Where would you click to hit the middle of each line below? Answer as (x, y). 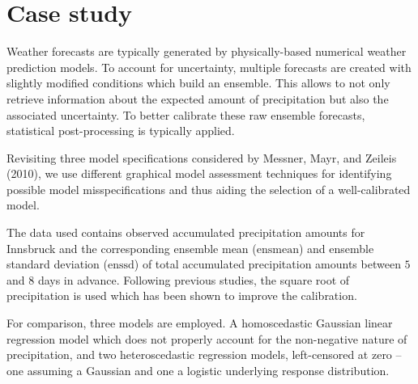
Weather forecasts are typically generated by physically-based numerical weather (207, 51)
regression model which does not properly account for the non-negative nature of (207, 338)
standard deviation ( (57, 264)
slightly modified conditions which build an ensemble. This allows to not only (198, 83)
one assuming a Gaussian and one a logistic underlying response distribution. (198, 370)
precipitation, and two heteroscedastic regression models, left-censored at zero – (204, 354)
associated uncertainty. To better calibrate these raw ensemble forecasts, (186, 114)
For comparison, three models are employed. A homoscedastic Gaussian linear (200, 323)
